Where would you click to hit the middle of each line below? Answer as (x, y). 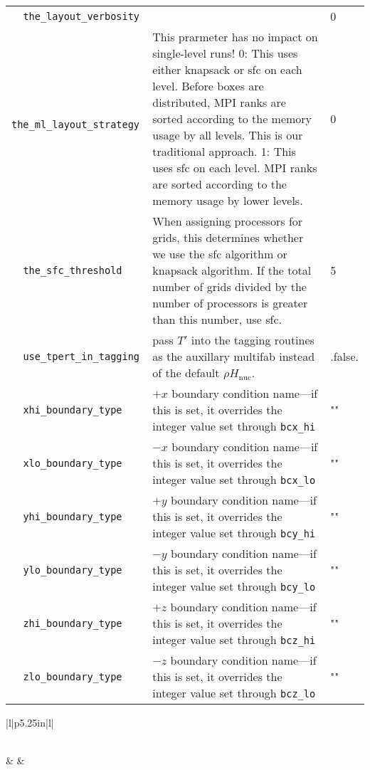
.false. (344, 356)
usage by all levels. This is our (228, 135)
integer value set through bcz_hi (234, 639)
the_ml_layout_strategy (76, 124)
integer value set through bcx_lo (234, 479)
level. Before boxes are (208, 86)
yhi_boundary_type (73, 516)
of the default (186, 373)
